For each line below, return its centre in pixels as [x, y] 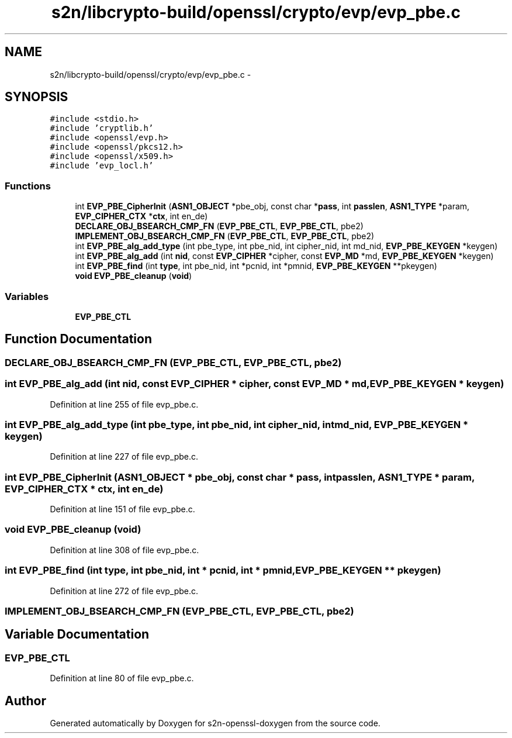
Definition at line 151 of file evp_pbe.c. [122, 509]
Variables [27, 296]
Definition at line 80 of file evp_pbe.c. [122, 678]
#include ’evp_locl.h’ [102, 166]
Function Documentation [78, 339]
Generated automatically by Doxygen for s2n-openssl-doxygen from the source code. [215, 723]
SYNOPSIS [37, 97]
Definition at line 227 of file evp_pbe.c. [124, 457]
